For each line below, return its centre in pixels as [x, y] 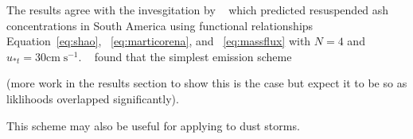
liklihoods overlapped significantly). [93, 98]
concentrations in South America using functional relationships [160, 25]
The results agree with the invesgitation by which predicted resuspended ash [198, 10]
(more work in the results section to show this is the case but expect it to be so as [207, 83]
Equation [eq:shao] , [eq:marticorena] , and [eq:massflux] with [159, 41]
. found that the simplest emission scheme [185, 56]
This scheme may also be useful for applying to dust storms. [153, 125]
